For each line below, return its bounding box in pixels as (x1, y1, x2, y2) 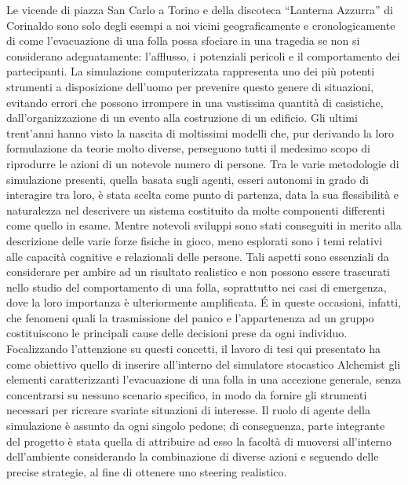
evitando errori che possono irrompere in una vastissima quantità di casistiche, (6, 94, 384, 110)
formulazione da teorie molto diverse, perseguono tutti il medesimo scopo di (6, 140, 371, 156)
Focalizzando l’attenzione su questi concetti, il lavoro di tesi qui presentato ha (6, 340, 381, 357)
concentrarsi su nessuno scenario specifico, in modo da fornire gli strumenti (6, 386, 367, 402)
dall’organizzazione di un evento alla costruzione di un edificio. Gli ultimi (6, 109, 358, 126)
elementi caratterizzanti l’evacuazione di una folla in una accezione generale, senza (6, 371, 402, 388)
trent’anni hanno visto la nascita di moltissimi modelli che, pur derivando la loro (6, 124, 395, 141)
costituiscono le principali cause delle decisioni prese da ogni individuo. (6, 325, 348, 341)
